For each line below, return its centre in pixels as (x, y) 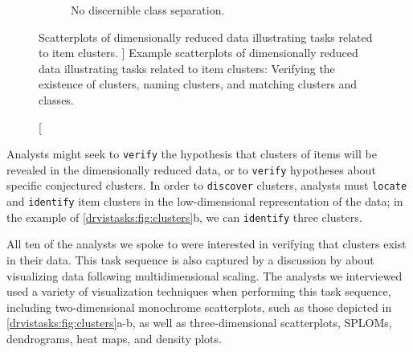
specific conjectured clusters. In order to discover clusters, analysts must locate (207, 185)
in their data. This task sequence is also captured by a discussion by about (190, 260)
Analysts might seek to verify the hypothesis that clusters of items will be (192, 154)
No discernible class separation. (148, 10)
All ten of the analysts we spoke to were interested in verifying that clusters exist (206, 244)
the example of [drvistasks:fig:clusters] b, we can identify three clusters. (184, 217)
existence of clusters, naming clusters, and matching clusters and (198, 84)
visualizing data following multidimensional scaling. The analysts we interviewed (204, 275)
